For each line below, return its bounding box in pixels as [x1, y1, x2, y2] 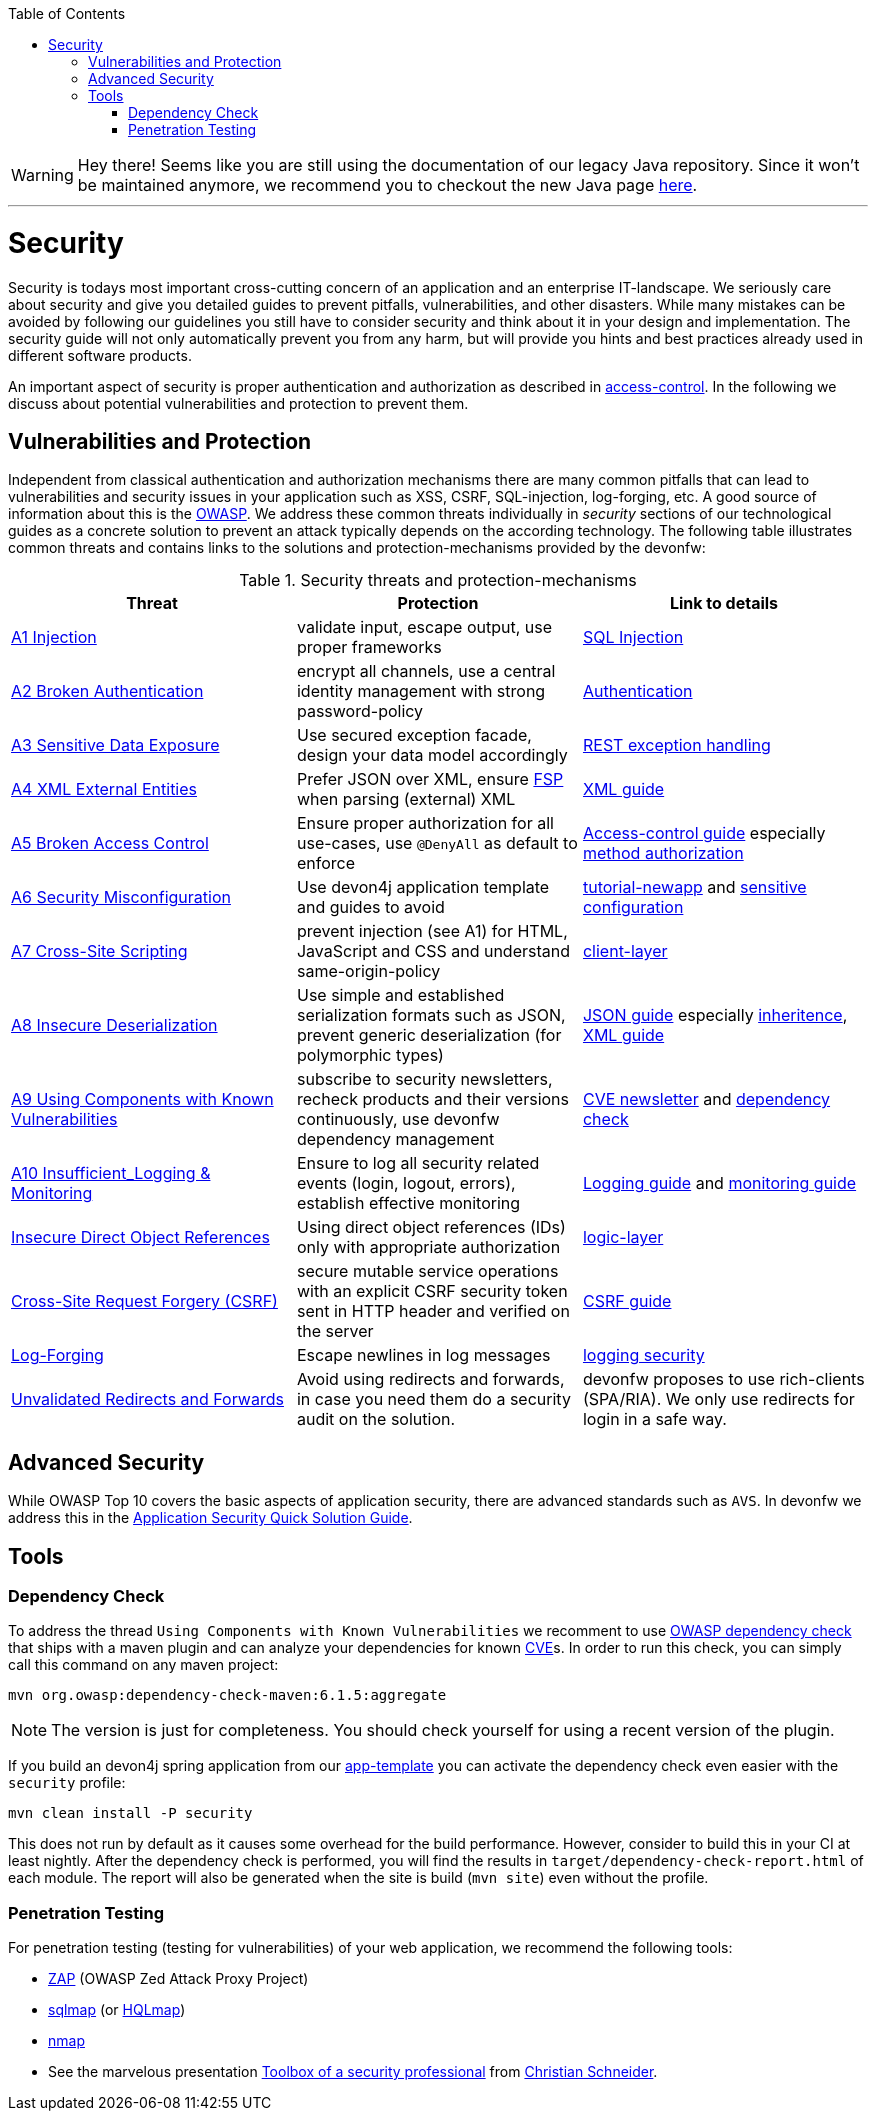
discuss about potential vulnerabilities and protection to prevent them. [8, 394, 469, 412]
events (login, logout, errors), [296, 1173, 516, 1194]
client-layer [582, 941, 668, 962]
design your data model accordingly [296, 745, 568, 766]
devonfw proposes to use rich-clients [582, 1369, 865, 1390]
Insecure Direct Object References [11, 1227, 270, 1248]
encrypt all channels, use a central [296, 661, 556, 682]
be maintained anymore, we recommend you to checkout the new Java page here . [77, 175, 698, 195]
